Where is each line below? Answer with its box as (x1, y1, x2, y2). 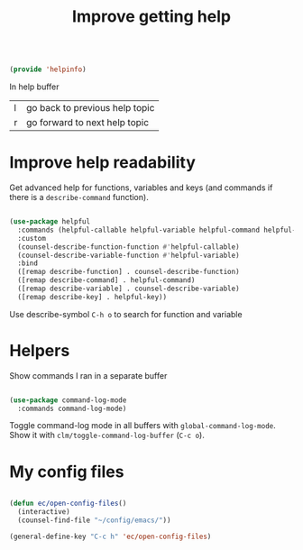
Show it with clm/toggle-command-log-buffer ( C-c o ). (9, 430, 205, 441)
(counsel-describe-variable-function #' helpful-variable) (17, 251, 241, 260)
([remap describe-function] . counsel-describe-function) (17, 268, 241, 277)
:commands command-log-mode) (17, 404, 127, 413)
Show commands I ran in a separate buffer (9, 370, 168, 380)
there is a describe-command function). (9, 192, 149, 202)
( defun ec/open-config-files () (9, 499, 127, 509)
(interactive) (17, 508, 70, 517)
